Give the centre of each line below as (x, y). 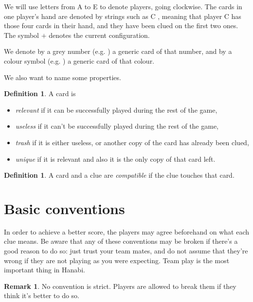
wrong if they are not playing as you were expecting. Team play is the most (117, 260)
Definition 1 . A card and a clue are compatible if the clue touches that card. (119, 175)
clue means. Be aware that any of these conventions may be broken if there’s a (121, 241)
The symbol (22, 35)
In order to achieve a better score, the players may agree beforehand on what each (126, 231)
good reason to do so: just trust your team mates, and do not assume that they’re (126, 251)
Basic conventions (64, 208)
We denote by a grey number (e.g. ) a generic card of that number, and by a (118, 51)
